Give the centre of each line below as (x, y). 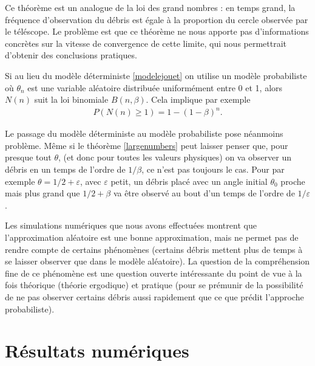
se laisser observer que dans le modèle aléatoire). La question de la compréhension (157, 261)
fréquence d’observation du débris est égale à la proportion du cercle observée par (157, 19)
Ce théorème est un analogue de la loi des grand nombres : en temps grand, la (150, 7)
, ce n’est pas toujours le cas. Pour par (213, 169)
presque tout (28, 157)
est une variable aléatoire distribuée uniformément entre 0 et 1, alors (155, 87)
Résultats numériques (97, 350)
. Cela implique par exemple (198, 99)
